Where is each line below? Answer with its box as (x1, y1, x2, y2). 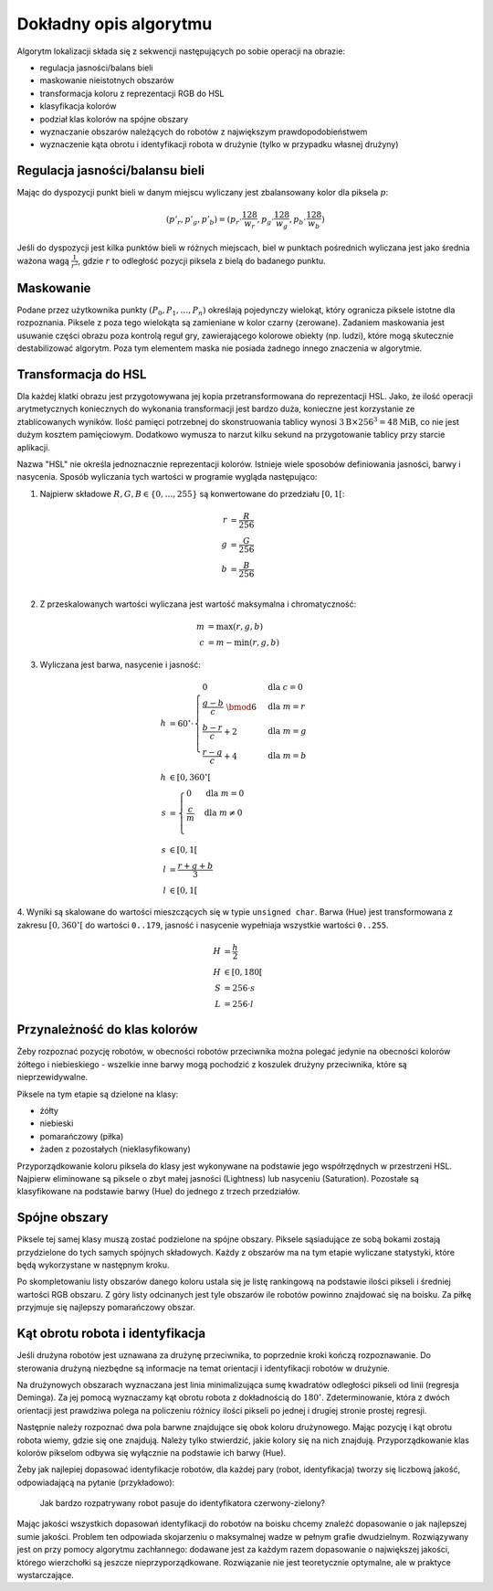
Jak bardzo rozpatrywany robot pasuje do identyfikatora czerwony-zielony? (39, 1498, 326, 1509)
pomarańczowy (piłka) (39, 1130, 124, 1141)
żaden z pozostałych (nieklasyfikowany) (39, 1143, 191, 1155)
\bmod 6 (226, 702, 257, 712)
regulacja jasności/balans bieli (39, 62, 153, 73)
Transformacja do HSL (16, 366, 147, 382)
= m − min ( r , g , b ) (207, 637, 280, 648)
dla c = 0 (267, 682, 303, 692)
